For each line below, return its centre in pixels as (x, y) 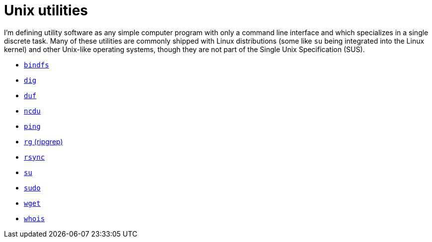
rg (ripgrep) (43, 141)
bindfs (36, 65)
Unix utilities (46, 10)
